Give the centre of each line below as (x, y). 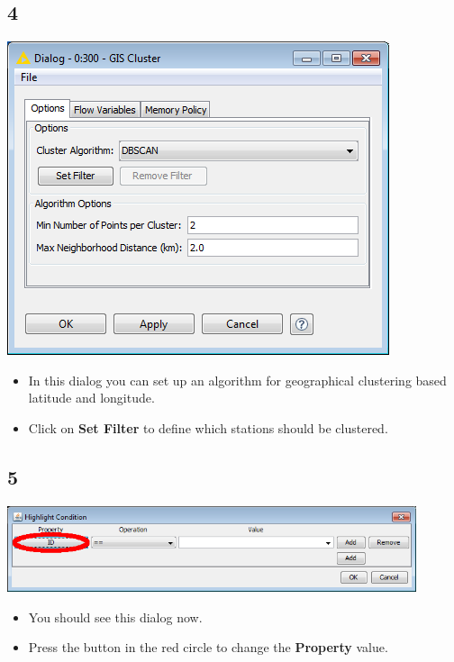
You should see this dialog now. (115, 617)
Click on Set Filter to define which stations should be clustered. (208, 427)
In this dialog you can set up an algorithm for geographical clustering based (237, 380)
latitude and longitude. (91, 398)
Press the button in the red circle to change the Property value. (208, 647)
